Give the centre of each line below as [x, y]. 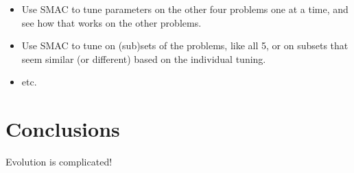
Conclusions [63, 129]
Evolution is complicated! [59, 162]
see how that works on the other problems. [111, 22]
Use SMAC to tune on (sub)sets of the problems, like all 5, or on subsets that [185, 45]
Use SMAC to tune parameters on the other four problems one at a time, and [185, 9]
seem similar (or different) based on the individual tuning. [144, 58]
